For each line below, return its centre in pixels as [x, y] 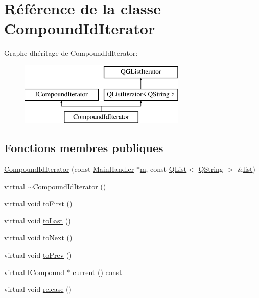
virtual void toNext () [38, 238]
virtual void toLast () [38, 220]
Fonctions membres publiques [84, 148]
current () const [97, 272]
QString [211, 169]
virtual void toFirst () [38, 203]
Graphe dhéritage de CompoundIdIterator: [71, 53]
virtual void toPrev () [38, 255]
